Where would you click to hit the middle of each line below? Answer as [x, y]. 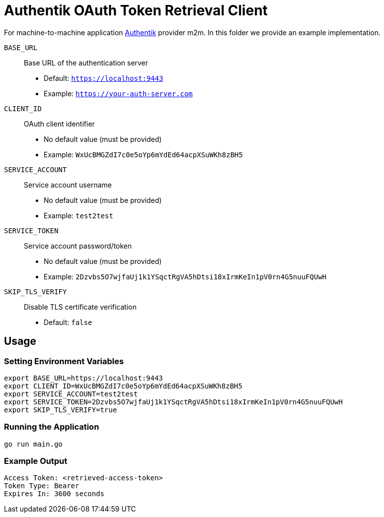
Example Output [36, 461]
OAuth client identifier [60, 124]
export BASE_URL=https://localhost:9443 [84, 378]
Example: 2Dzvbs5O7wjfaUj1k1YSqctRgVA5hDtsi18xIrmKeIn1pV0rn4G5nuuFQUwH [185, 276]
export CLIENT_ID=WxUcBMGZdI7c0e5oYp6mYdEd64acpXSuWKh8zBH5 [123, 386]
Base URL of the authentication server [86, 63]
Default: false [68, 322]
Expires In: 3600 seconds [54, 494]
